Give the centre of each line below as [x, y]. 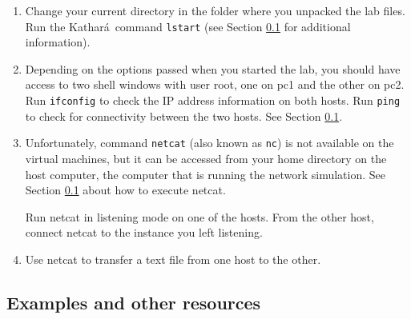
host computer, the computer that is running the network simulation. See [205, 174]
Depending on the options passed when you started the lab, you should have [213, 68]
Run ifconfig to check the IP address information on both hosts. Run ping [213, 100]
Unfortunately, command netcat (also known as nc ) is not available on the [210, 143]
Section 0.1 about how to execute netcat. [125, 190]
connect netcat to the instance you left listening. [144, 232]
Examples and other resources [134, 302]
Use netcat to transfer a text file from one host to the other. [173, 259]
